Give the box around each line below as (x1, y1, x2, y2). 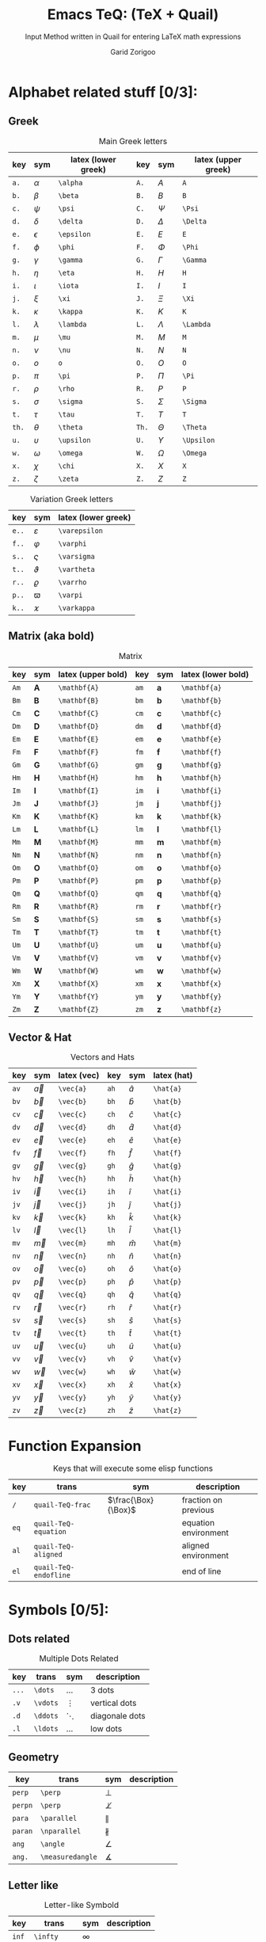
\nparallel (40, 1827, 82, 1836)
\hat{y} (153, 1393, 182, 1403)
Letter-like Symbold (44, 1899, 120, 1910)
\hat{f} (153, 1148, 182, 1158)
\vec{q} (58, 1290, 87, 1300)
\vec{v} (58, 1354, 87, 1364)
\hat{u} (153, 1342, 182, 1351)
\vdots (33, 1699, 59, 1708)
